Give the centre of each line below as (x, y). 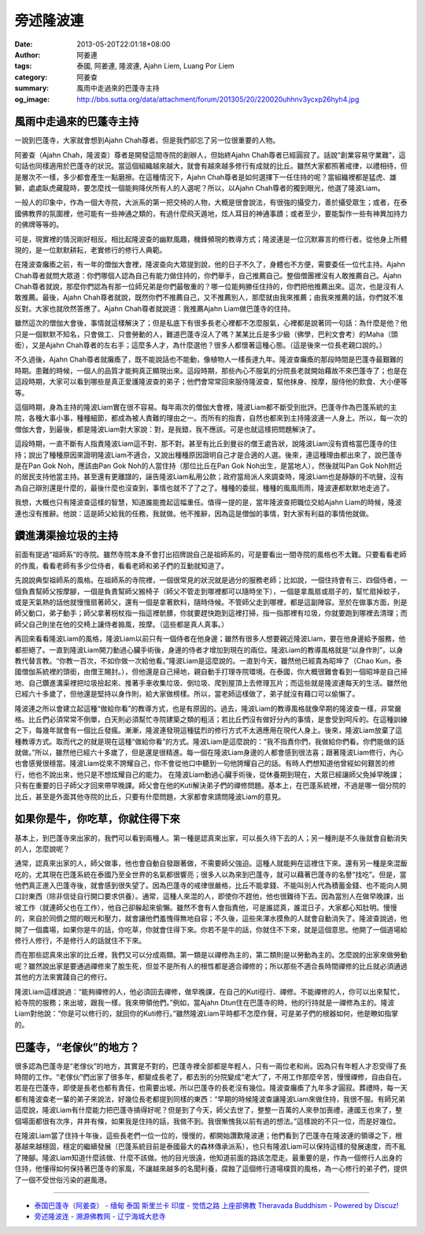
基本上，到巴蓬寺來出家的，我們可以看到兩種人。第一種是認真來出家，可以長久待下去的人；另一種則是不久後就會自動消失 (211, 838)
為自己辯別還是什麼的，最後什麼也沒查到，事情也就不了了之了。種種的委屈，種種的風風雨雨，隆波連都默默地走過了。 (204, 488)
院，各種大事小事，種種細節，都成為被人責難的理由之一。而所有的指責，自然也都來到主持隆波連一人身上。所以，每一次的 (211, 418)
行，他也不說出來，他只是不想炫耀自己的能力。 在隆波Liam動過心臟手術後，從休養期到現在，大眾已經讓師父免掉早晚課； (209, 774)
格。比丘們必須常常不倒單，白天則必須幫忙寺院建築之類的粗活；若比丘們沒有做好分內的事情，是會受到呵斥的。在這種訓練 (211, 719)
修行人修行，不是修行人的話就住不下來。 (80, 941)
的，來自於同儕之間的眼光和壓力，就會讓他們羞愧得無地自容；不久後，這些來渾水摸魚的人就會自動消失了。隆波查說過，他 (211, 919)
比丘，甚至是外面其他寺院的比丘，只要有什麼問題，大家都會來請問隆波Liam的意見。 (150, 797)
